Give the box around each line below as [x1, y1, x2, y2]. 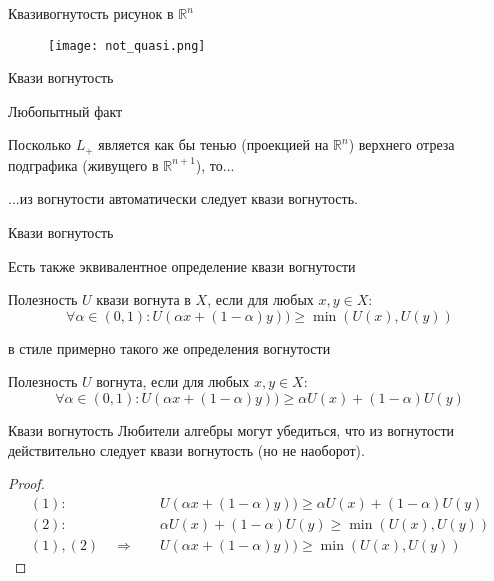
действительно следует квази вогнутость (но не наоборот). [8, 439, 365, 460]
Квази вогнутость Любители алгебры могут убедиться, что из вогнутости [8, 420, 455, 441]
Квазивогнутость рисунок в [8, 3, 174, 23]
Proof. [8, 473, 45, 494]
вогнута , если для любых [96, 371, 250, 392]
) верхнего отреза [348, 134, 455, 155]
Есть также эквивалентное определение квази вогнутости [8, 255, 356, 276]
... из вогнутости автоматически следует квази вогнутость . [8, 188, 358, 209]
